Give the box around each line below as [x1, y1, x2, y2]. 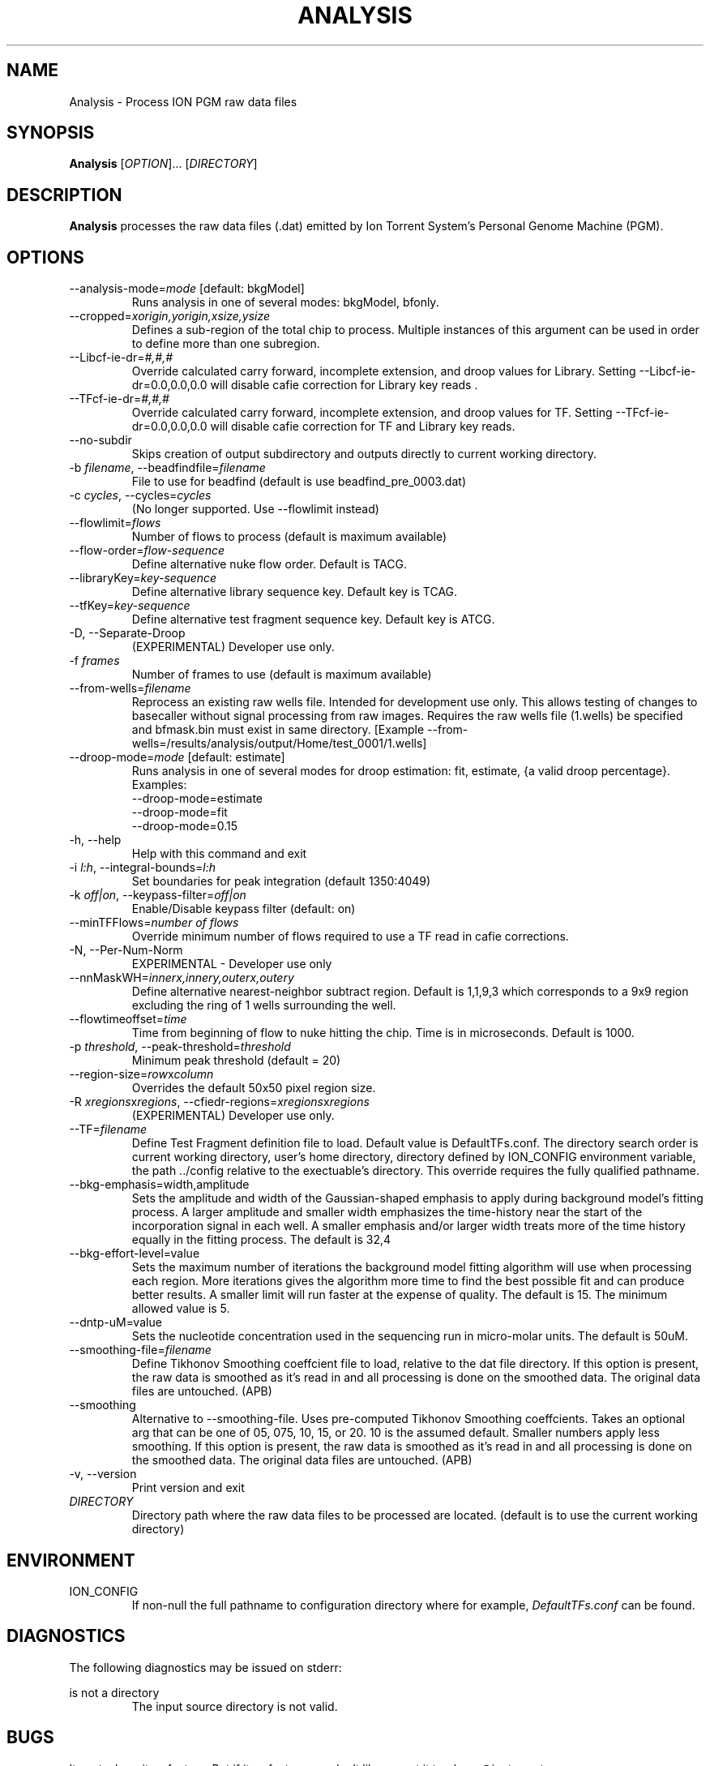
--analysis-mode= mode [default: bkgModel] [69, 281, 305, 296]
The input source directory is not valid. [131, 1699, 338, 1713]
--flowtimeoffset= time [69, 1012, 187, 1027]
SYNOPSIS [6, 122, 95, 144]
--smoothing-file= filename [69, 1343, 212, 1357]
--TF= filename [69, 1122, 148, 1137]
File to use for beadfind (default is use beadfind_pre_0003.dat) [131, 474, 466, 489]
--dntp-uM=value [69, 1315, 162, 1330]
